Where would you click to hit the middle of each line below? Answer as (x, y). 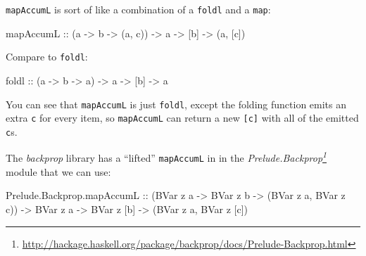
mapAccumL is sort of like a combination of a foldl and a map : (138, 9)
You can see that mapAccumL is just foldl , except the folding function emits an (176, 104)
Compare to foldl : (47, 57)
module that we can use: (58, 171)
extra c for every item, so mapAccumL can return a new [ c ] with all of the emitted (182, 118)
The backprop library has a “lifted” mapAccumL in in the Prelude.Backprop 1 (166, 157)
